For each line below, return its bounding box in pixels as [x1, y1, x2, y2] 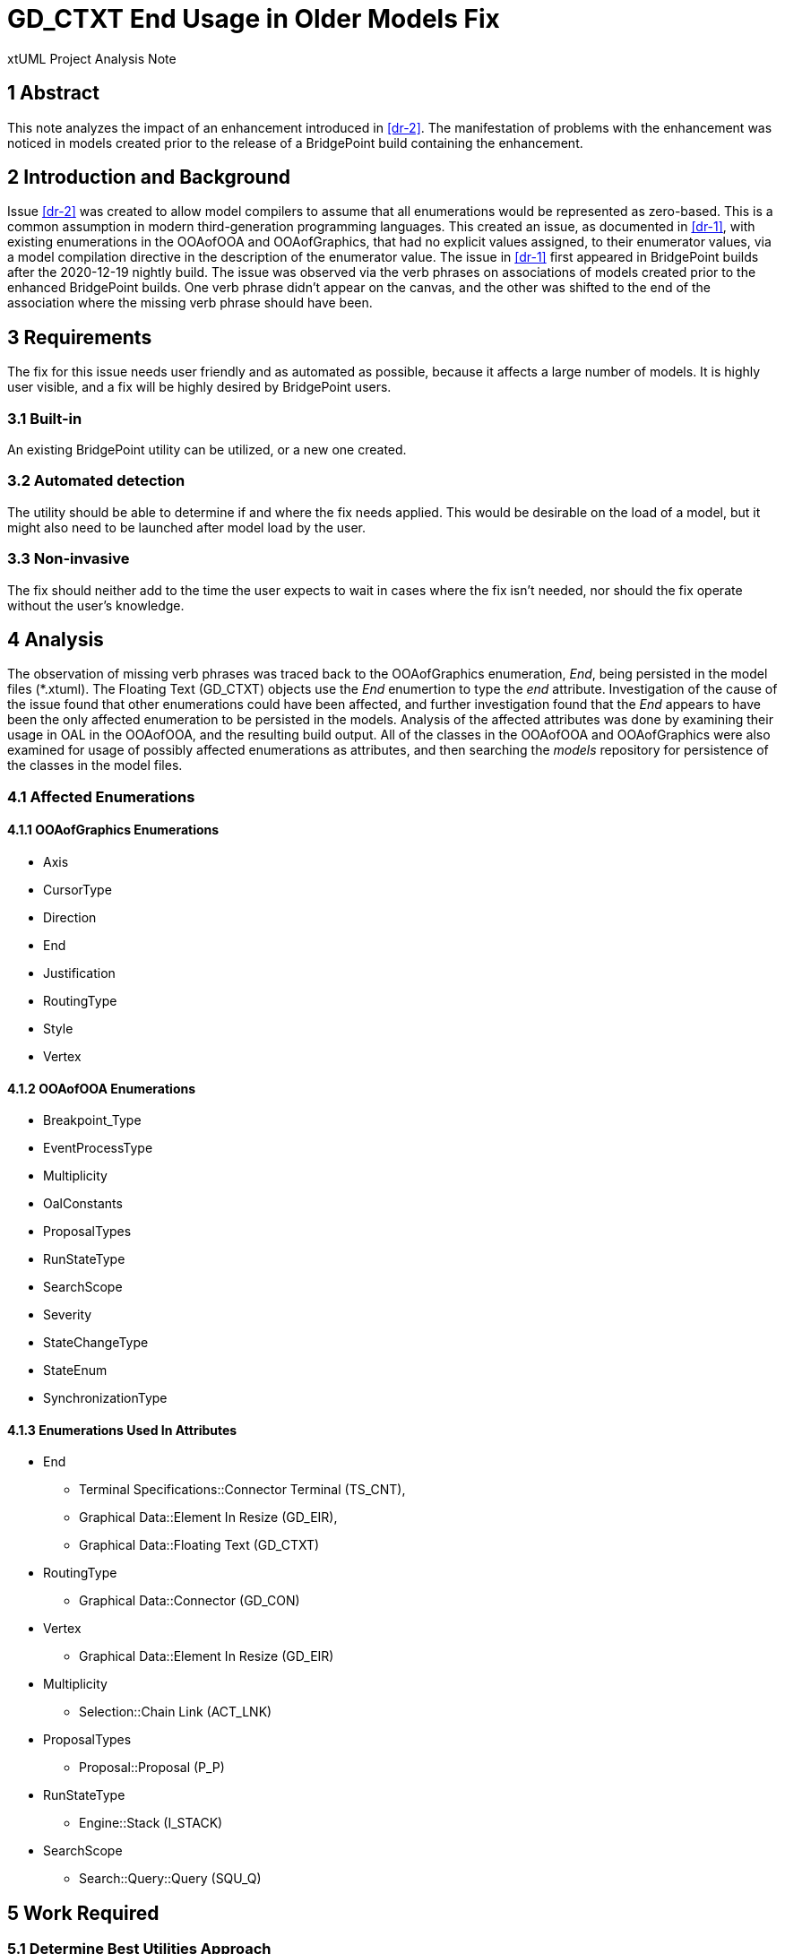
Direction [43, 909, 97, 925]
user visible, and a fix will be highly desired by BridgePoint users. [7, 379, 392, 395]
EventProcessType [43, 1140, 153, 1156]
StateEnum [43, 1362, 108, 1379]
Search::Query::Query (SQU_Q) [79, 1871, 262, 1887]
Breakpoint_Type [43, 1112, 142, 1128]
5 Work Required [7, 1901, 160, 1924]
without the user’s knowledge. [7, 597, 185, 613]
